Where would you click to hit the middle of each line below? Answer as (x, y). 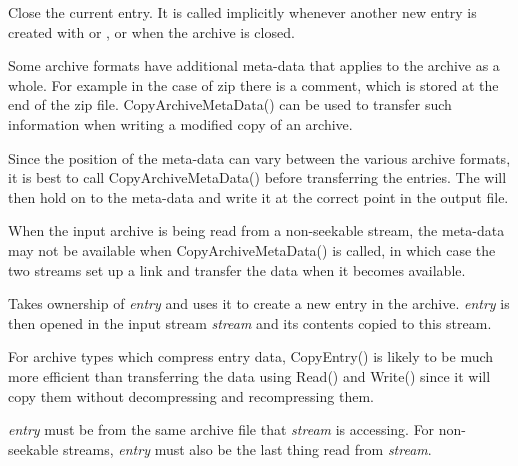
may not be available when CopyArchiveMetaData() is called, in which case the (252, 249)
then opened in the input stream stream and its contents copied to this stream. (250, 322)
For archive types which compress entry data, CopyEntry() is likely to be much (251, 356)
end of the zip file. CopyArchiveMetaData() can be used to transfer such (230, 104)
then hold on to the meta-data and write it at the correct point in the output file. (258, 196)
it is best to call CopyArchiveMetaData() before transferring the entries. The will (257, 177)
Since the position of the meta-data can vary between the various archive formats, (259, 157)
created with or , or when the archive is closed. (151, 31)
